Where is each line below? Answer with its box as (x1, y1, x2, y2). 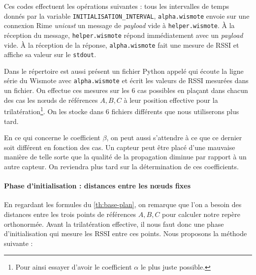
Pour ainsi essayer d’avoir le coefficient (15, 262, 132, 272)
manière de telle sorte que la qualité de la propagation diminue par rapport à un (4, 152, 247, 162)
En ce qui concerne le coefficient (4, 132, 100, 143)
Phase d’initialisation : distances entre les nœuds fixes (4, 181, 191, 191)
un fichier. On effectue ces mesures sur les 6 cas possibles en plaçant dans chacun (4, 85, 248, 95)
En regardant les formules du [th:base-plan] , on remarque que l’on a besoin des (4, 199, 242, 210)
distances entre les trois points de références (4, 209, 136, 219)
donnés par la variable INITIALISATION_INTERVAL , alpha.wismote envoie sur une (4, 10, 250, 21)
